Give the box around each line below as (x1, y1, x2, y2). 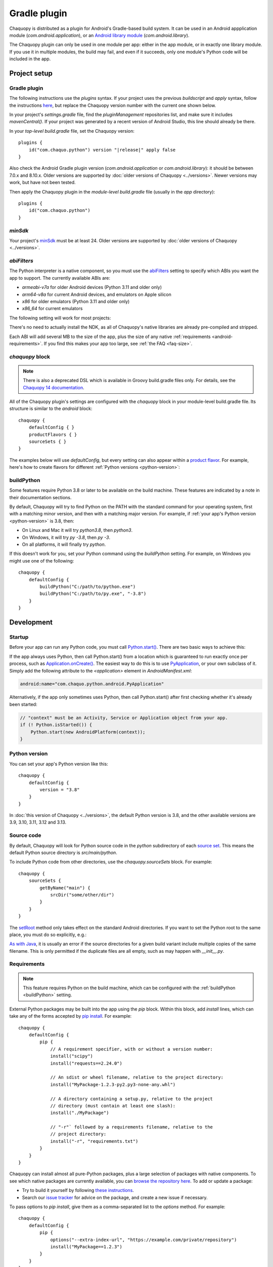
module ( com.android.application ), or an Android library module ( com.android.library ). (9, 32, 190, 38)
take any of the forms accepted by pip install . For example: (9, 1013, 132, 1019)
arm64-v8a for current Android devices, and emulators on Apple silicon (22, 291, 171, 297)
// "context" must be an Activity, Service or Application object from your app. (20, 715, 229, 721)
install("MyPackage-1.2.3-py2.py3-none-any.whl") (50, 1082, 176, 1087)
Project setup (9, 69, 53, 78)
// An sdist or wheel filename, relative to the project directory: (50, 1074, 224, 1080)
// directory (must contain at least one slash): (50, 1103, 176, 1108)
